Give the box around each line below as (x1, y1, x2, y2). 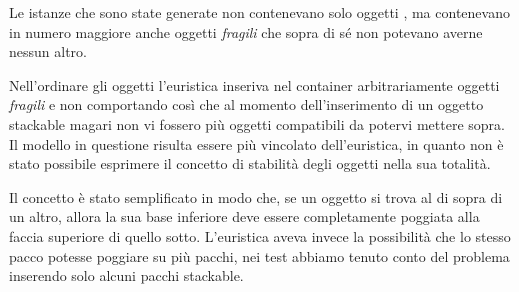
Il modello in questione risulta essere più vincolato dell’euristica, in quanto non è (9, 133, 504, 154)
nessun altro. (9, 41, 87, 62)
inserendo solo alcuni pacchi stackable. (9, 265, 244, 286)
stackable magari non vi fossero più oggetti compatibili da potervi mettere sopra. (9, 113, 505, 134)
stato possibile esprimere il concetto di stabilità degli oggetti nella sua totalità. (9, 153, 491, 174)
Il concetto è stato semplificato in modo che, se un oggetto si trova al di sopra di (9, 186, 503, 207)
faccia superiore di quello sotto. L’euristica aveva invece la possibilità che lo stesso (9, 225, 511, 246)
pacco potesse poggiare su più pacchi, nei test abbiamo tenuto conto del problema (9, 245, 510, 266)
